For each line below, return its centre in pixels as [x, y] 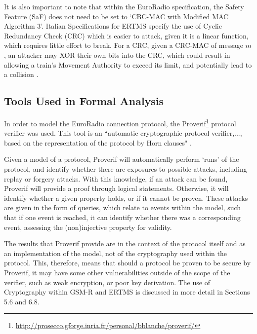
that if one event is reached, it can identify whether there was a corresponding [122, 217]
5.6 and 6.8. [22, 301]
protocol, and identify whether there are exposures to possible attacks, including [126, 168]
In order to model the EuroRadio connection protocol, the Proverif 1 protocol [120, 122]
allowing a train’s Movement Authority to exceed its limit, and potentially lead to [128, 64]
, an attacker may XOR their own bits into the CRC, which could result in [117, 55]
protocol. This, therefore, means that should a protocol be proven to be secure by [128, 263]
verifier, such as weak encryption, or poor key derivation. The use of [107, 282]
